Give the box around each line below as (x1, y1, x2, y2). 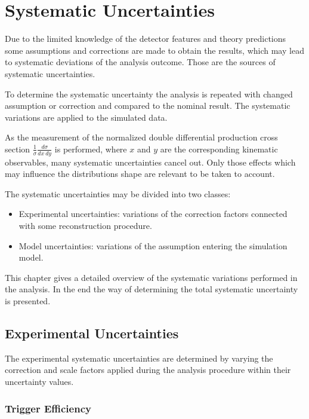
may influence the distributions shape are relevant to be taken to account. (5, 167, 275, 180)
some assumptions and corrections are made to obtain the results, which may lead (5, 44, 304, 56)
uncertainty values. (5, 375, 74, 388)
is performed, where (54, 142, 127, 155)
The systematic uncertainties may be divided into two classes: (5, 187, 231, 200)
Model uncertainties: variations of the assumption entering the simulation (18, 239, 288, 252)
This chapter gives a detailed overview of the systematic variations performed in (5, 271, 298, 283)
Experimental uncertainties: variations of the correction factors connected (18, 207, 288, 220)
